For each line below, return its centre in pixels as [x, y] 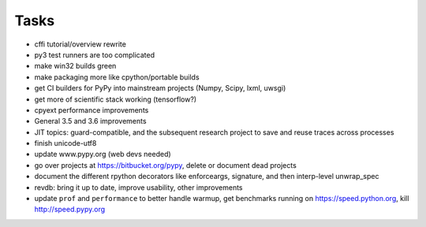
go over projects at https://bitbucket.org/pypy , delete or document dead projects [166, 165]
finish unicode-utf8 [65, 143]
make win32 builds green [75, 66]
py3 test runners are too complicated [95, 54]
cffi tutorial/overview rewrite [80, 44]
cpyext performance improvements [92, 110]
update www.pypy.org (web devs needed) [103, 154]
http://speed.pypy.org [70, 210]
